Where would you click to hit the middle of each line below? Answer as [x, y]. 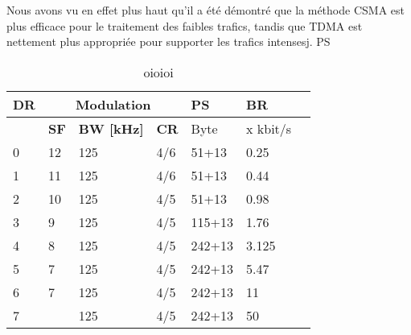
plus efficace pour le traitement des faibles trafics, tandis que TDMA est [185, 25]
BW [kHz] [111, 128]
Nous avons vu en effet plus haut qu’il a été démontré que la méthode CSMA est [205, 10]
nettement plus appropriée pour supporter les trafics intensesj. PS [169, 41]
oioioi [158, 72]
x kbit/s [269, 128]
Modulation [113, 104]
